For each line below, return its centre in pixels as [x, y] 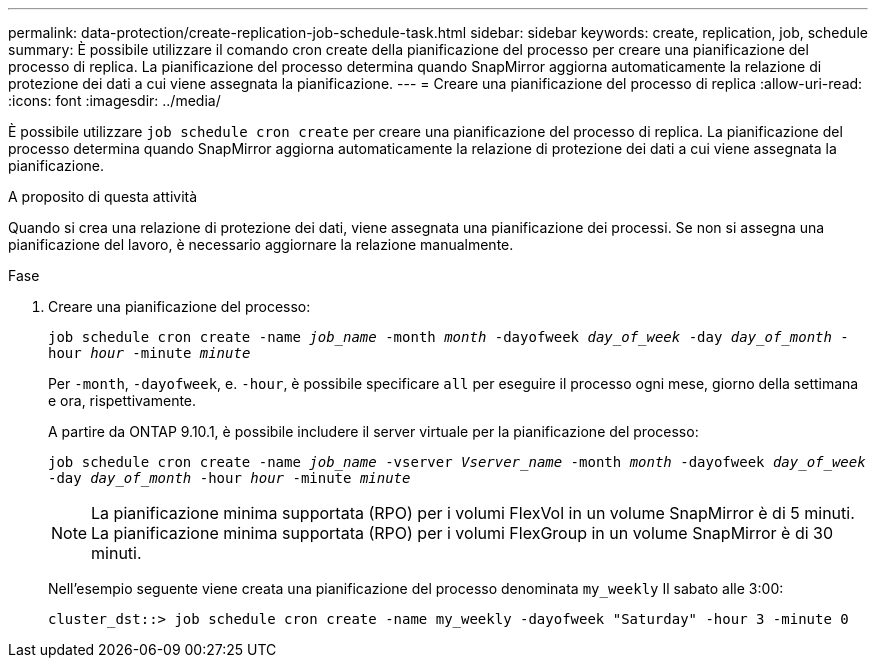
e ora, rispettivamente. [122, 400]
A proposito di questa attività [103, 196]
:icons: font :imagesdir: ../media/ [114, 100]
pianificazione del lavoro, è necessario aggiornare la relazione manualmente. [261, 244]
